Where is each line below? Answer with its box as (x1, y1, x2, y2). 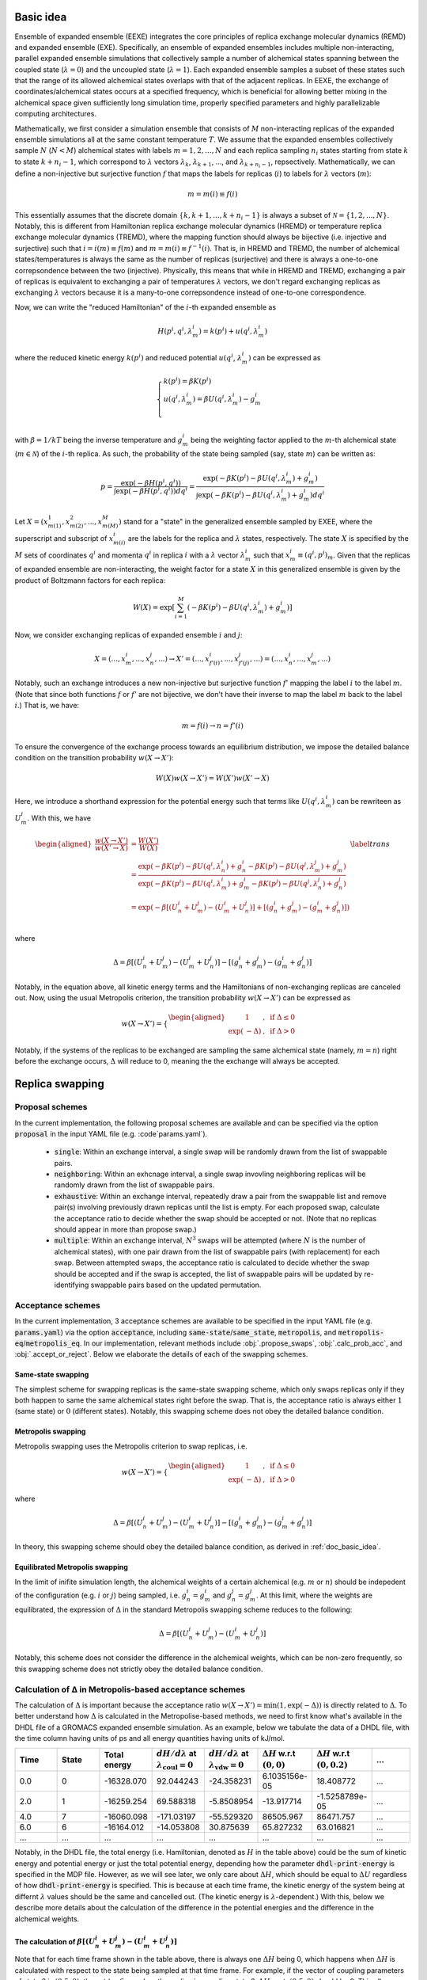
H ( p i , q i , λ (157, 326, 193, 336)
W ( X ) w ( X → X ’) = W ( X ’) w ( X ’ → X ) (155, 774, 270, 783)
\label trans (350, 840, 391, 848)
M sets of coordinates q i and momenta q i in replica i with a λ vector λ (14, 549, 245, 560)
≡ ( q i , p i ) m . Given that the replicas (297, 549, 410, 562)
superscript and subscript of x (14, 533, 114, 543)
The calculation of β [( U (14, 1936, 96, 1946)
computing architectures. (14, 109, 96, 119)
